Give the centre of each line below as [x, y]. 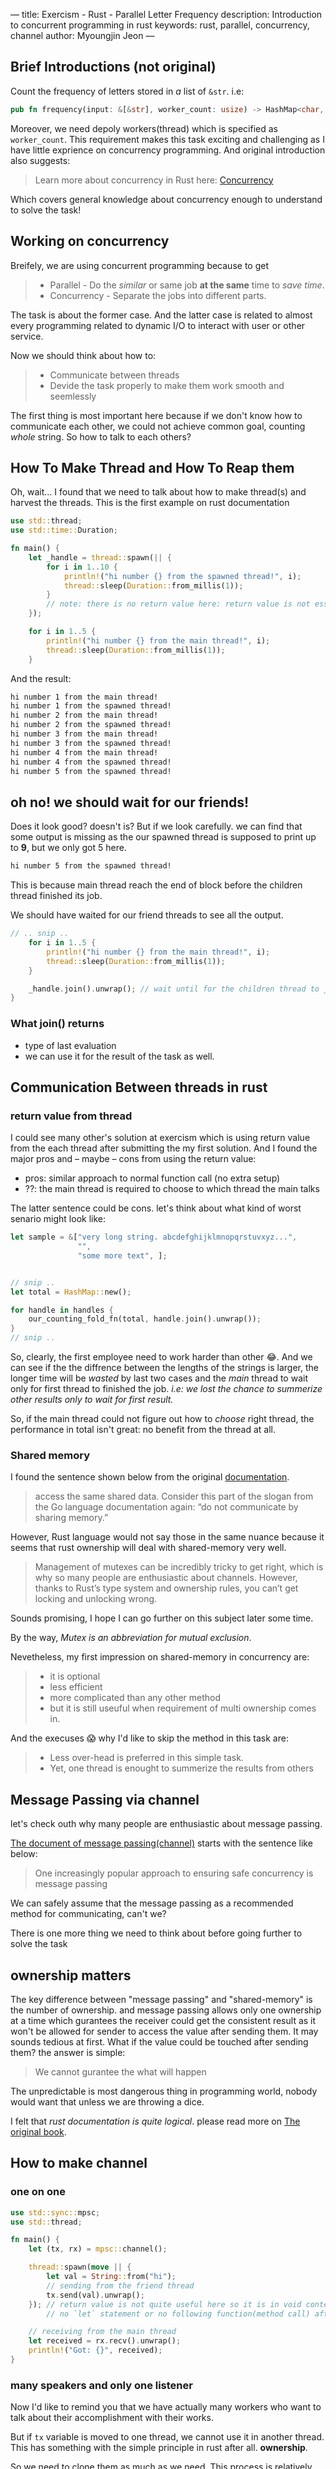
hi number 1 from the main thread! [84, 697]
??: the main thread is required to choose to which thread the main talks [172, 1189]
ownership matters [71, 1975]
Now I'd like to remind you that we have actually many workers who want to [166, 2407]
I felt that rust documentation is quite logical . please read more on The [155, 2121]
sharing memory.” [71, 1518]
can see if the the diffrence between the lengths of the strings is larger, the [165, 1368]
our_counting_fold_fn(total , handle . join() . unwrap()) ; [145, 1319]
